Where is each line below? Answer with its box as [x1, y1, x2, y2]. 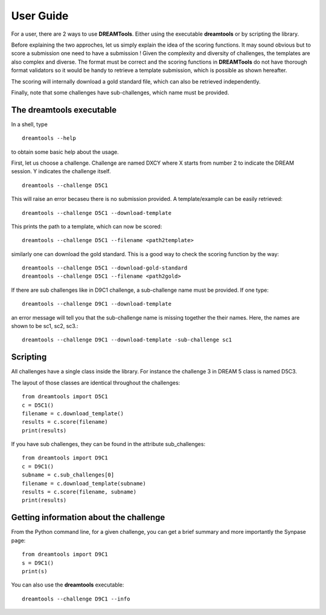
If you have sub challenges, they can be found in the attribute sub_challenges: [11, 441, 205, 448]
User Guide [11, 9, 69, 22]
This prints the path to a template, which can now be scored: [11, 223, 162, 230]
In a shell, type [11, 120, 48, 128]
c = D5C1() [22, 401, 54, 409]
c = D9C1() [22, 463, 54, 470]
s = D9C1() [22, 559, 54, 566]
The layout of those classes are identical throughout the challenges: [11, 379, 181, 386]
